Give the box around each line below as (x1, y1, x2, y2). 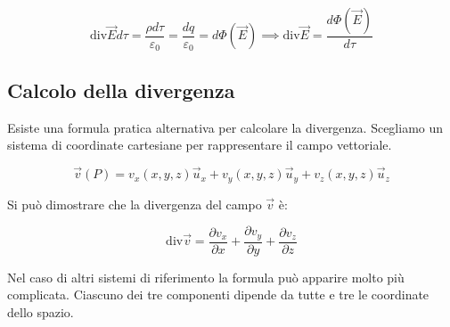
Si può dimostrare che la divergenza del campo (7, 194, 262, 213)
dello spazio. (7, 302, 74, 321)
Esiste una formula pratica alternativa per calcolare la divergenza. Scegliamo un (7, 118, 444, 136)
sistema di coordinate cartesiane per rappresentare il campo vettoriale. (7, 135, 392, 154)
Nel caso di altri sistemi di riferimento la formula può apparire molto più (7, 267, 405, 286)
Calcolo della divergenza (7, 76, 235, 103)
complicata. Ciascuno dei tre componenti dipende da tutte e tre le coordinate (7, 285, 430, 304)
